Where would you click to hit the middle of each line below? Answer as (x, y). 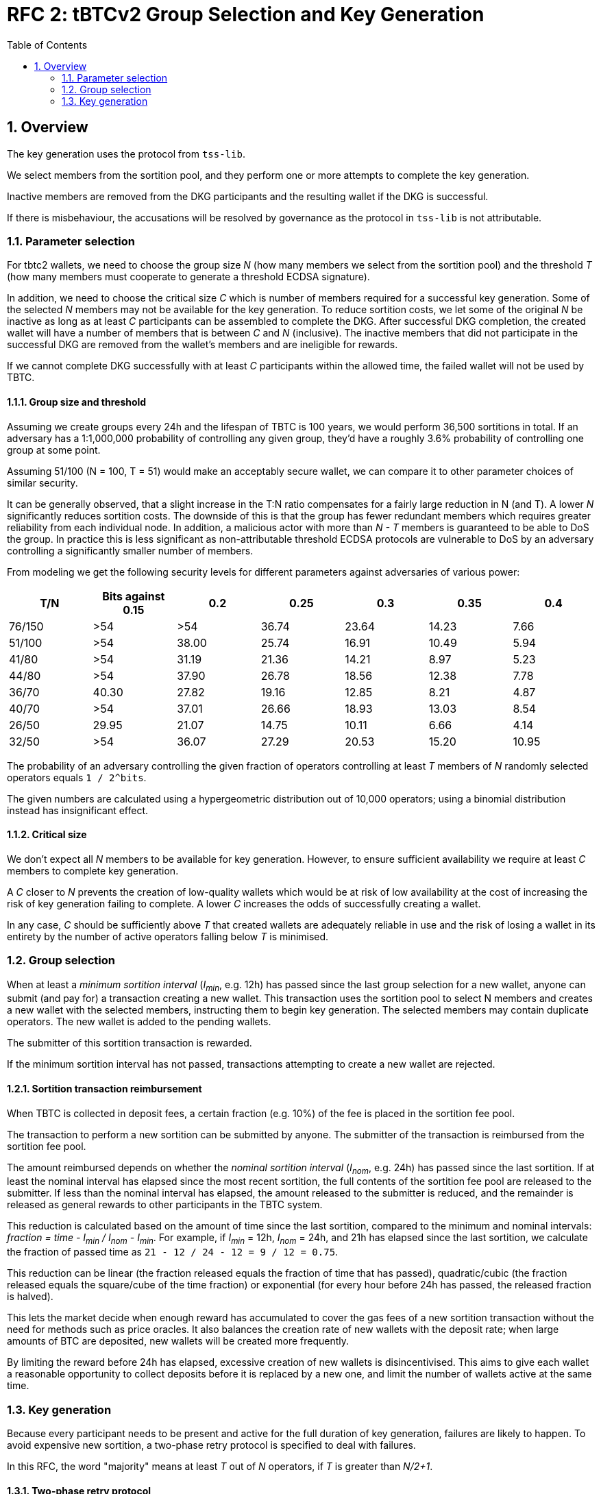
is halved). (30, 1297)
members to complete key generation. (93, 870)
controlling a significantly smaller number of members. (130, 550)
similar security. (42, 482)
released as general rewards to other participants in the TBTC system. (165, 1205)
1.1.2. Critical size (47, 835)
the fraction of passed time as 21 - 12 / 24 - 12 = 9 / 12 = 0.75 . (173, 1252)
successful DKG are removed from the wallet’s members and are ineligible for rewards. (203, 345)
